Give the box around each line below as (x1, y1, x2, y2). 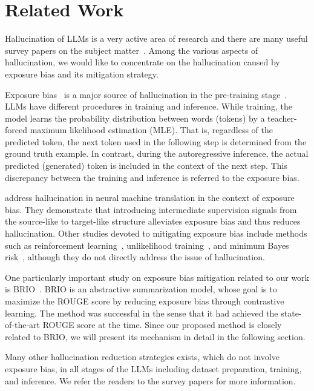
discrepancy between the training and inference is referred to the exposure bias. (5, 171, 299, 183)
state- (281, 306, 302, 319)
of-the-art (5, 318, 40, 331)
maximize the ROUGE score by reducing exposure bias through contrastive (5, 295, 284, 307)
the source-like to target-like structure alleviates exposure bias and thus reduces (5, 215, 301, 228)
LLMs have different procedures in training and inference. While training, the (5, 100, 292, 113)
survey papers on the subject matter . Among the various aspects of (5, 44, 258, 56)
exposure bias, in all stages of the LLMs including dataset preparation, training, (5, 362, 302, 375)
